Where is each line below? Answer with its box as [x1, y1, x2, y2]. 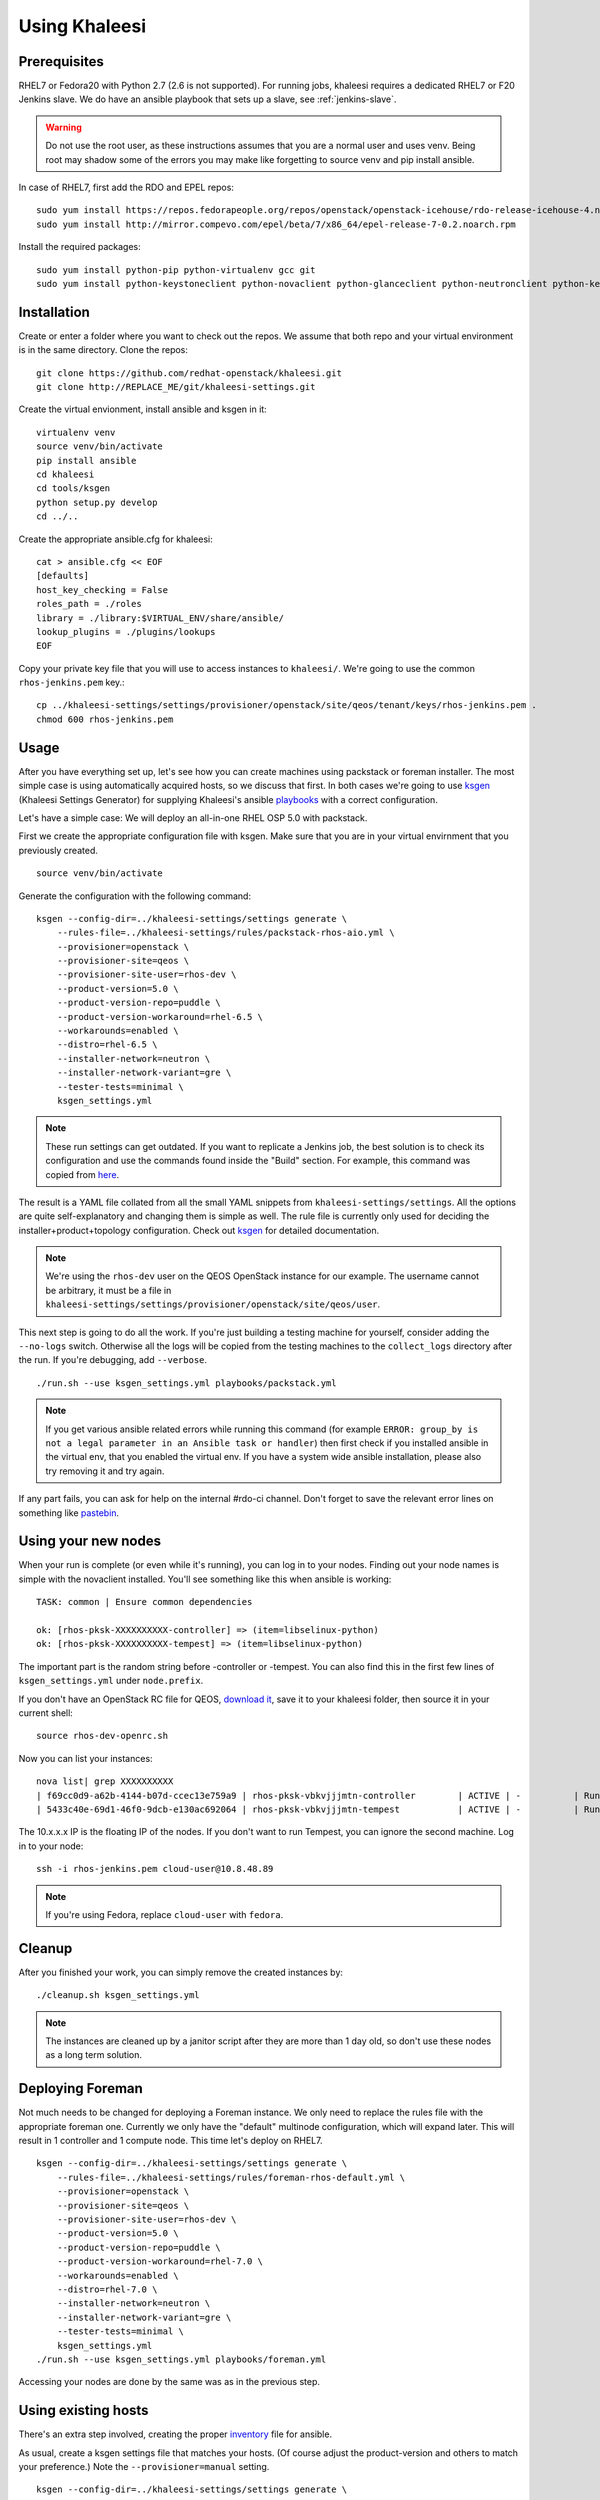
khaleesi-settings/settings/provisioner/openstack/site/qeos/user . [45, 1298, 381, 1310]
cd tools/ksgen [36, 483, 111, 494]
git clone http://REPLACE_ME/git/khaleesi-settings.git [36, 381, 316, 393]
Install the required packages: [18, 241, 142, 253]
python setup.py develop [36, 496, 158, 508]
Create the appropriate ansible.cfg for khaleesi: [18, 533, 214, 545]
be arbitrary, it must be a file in [45, 1284, 172, 1296]
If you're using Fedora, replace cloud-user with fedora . [45, 1908, 284, 1920]
